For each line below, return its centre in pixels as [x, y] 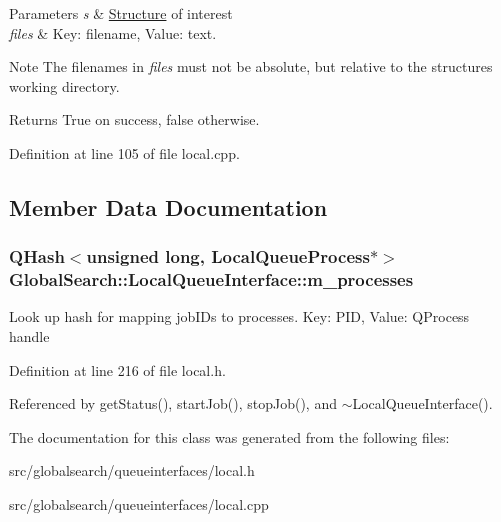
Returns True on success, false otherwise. [134, 119]
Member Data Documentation [168, 206]
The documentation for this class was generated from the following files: [229, 436]
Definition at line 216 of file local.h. [117, 369]
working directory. [64, 85]
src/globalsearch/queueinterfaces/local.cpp [139, 504]
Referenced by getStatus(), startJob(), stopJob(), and [173, 403]
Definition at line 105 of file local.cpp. [124, 152]
